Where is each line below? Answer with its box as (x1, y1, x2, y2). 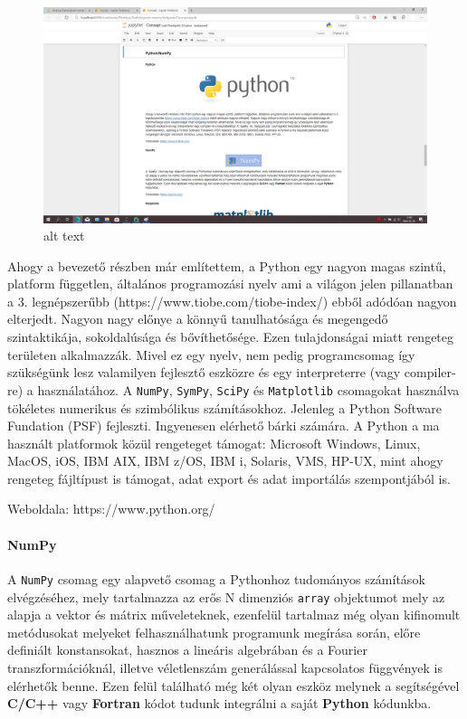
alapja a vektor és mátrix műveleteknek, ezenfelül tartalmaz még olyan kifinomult (7, 605, 461, 624)
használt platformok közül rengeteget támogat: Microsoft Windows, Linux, (7, 433, 421, 452)
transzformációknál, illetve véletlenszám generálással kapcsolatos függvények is (7, 658, 443, 676)
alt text (43, 226, 85, 245)
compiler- (404, 363, 456, 382)
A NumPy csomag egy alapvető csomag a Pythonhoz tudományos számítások (7, 569, 425, 588)
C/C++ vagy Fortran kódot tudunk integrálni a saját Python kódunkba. (7, 694, 432, 713)
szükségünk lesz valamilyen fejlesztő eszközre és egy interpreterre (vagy (7, 363, 401, 382)
